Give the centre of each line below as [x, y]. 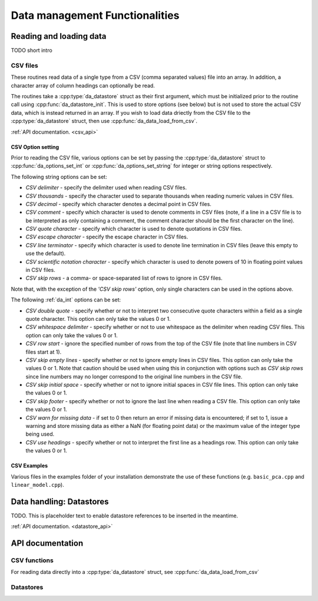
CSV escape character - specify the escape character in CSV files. [107, 237]
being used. [40, 434]
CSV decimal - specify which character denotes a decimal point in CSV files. [119, 204]
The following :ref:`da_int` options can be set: [66, 300]
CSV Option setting [35, 147]
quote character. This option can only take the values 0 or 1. [98, 318]
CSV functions [32, 560]
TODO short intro [32, 51]
